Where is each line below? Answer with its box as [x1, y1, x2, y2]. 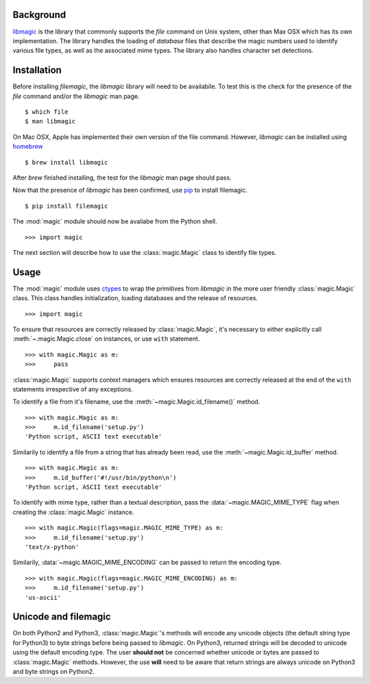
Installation [12, 64, 62, 76]
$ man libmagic [25, 117, 76, 125]
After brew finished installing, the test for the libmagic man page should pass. [12, 173, 232, 182]
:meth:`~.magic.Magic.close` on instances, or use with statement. [12, 334, 200, 343]
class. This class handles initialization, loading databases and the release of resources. [12, 294, 258, 302]
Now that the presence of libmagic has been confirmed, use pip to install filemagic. [12, 186, 248, 195]
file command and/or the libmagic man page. [12, 92, 140, 100]
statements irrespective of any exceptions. [12, 384, 134, 393]
